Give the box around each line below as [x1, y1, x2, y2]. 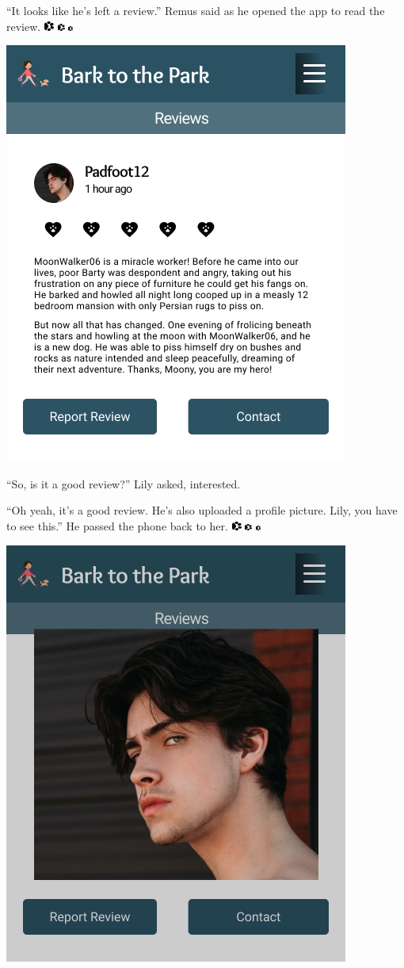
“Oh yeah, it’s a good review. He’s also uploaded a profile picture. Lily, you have [6, 502, 398, 518]
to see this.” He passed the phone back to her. [6, 517, 228, 534]
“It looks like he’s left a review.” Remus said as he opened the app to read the [6, 2, 385, 18]
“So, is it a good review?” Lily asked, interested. [6, 475, 241, 492]
